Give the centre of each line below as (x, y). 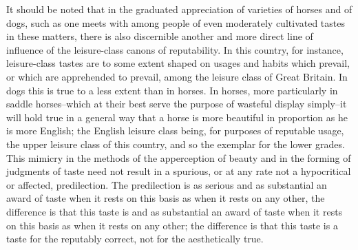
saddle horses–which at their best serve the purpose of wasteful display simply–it (177, 104)
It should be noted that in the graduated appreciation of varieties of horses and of (179, 9)
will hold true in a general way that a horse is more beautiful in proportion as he (177, 117)
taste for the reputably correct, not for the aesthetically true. (135, 239)
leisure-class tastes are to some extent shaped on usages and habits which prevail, (178, 63)
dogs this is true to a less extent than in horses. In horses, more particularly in (172, 90)
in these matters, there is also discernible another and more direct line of (160, 36)
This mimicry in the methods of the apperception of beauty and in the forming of (179, 157)
